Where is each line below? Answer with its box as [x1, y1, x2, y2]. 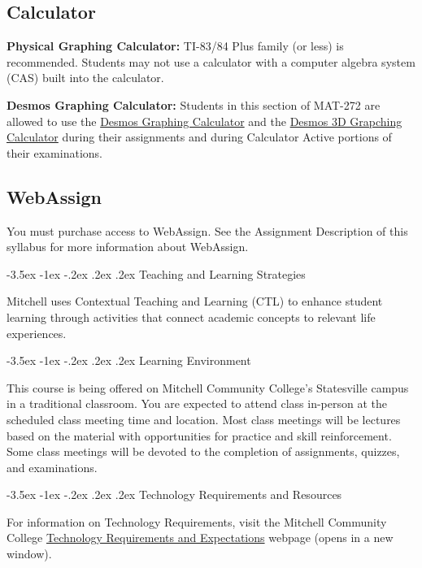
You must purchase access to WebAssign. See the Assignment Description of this [7, 222, 408, 239]
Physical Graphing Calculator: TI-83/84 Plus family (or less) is [7, 37, 344, 54]
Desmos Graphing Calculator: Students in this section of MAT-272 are [7, 96, 381, 113]
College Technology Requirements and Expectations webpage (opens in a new [7, 529, 394, 546]
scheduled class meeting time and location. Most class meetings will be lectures [7, 410, 401, 427]
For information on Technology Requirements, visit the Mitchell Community [7, 513, 387, 530]
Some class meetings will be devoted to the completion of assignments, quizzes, [7, 443, 400, 460]
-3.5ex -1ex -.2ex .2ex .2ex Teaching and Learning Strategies [7, 265, 306, 282]
